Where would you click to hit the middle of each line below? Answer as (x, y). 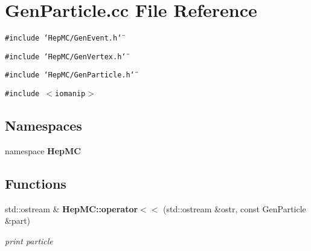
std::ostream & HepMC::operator (72, 208)
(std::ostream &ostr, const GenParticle (235, 208)
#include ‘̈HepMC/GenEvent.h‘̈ (63, 38)
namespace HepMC (43, 150)
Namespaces (43, 125)
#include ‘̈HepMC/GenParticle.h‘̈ (70, 75)
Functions (36, 183)
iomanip (70, 94)
